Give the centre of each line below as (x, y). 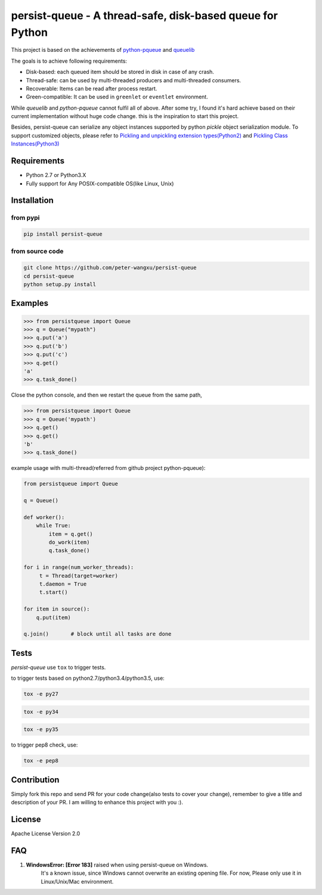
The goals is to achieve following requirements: (69, 61)
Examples (30, 303)
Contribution (35, 780)
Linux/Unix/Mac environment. (77, 881)
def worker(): (44, 517)
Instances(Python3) (35, 144)
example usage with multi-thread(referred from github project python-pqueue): (108, 468)
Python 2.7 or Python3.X (56, 175)
